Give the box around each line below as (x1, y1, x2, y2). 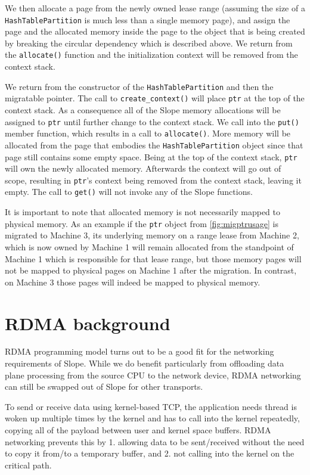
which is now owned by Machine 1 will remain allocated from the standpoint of (5, 240, 294, 253)
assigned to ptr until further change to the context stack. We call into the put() (5, 115, 299, 128)
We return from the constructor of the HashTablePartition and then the (5, 80, 274, 92)
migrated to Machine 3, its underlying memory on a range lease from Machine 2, (5, 229, 299, 241)
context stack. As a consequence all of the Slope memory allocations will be (5, 104, 281, 116)
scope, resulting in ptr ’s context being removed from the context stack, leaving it (5, 173, 302, 186)
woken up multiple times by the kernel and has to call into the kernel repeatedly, (5, 412, 300, 424)
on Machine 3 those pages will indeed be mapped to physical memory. (5, 275, 261, 288)
